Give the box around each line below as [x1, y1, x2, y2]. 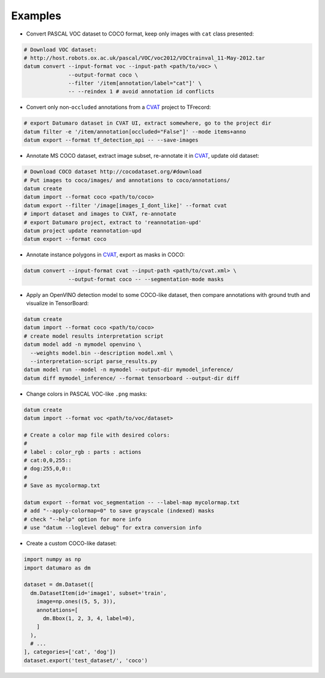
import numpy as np [23, 556, 81, 563]
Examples [11, 9, 61, 22]
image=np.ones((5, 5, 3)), [36, 598, 117, 605]
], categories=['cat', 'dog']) [23, 648, 117, 656]
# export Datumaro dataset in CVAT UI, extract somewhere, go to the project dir [23, 120, 272, 126]
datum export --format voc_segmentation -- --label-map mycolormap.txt [23, 499, 240, 506]
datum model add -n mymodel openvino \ [23, 341, 141, 348]
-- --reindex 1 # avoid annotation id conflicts [68, 88, 215, 95]
